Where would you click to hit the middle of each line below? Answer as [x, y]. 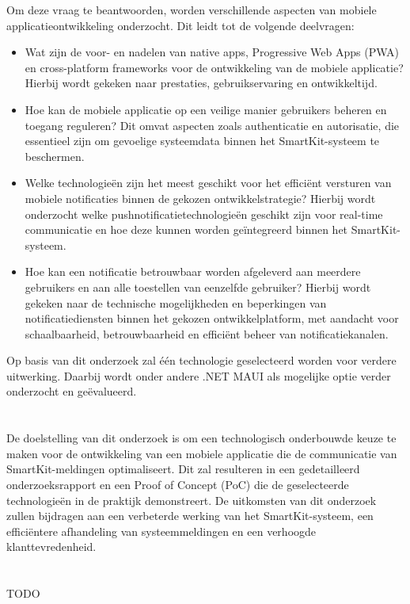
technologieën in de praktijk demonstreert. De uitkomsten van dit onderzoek [192, 500]
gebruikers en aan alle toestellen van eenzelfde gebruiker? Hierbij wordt [198, 287]
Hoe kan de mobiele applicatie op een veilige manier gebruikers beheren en [206, 109]
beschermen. [55, 156]
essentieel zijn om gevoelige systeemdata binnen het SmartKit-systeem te [202, 141]
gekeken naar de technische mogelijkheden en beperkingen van [176, 302]
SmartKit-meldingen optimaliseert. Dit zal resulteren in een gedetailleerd [183, 469]
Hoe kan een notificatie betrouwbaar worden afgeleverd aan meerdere [193, 271]
